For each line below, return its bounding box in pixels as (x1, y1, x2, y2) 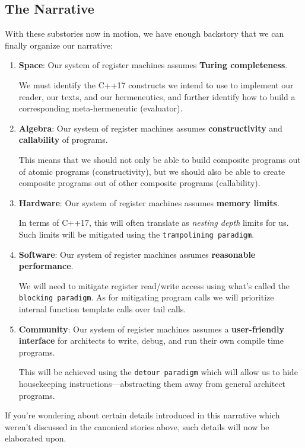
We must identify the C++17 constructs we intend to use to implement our (18, 78, 294, 91)
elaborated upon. (5, 432, 66, 444)
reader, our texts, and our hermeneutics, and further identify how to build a (18, 90, 296, 103)
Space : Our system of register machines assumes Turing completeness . (18, 59, 288, 71)
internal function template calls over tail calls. (18, 303, 186, 315)
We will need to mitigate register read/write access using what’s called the (18, 279, 290, 292)
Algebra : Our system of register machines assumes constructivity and (18, 121, 282, 134)
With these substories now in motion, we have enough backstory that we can (5, 27, 284, 40)
